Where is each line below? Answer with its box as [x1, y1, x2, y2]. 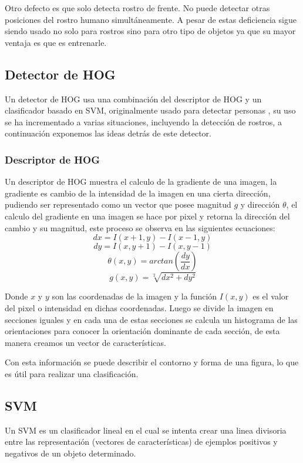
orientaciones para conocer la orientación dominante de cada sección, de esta [5, 325, 280, 337]
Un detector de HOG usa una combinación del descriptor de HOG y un [5, 92, 262, 105]
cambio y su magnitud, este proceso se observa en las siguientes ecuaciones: [5, 221, 275, 234]
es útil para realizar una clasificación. [5, 367, 139, 379]
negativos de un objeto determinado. [5, 447, 136, 459]
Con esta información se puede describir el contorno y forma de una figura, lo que [5, 356, 299, 368]
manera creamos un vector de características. [5, 336, 166, 348]
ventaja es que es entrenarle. [5, 36, 107, 48]
